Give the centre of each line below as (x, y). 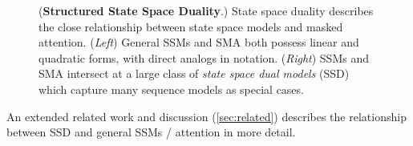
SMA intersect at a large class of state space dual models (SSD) (194, 73)
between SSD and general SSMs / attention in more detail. (151, 132)
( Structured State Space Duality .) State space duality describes (206, 10)
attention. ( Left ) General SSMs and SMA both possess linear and (199, 42)
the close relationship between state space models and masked (191, 26)
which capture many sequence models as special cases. (171, 89)
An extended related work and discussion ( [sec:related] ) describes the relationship (206, 116)
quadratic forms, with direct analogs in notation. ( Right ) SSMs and (204, 57)
